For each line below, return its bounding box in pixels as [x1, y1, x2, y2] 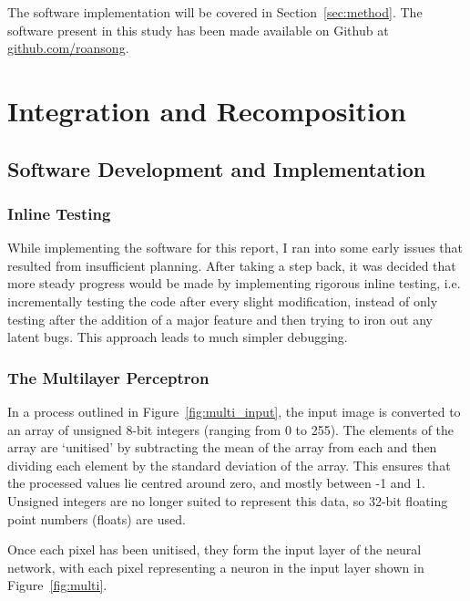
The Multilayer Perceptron [7, 366, 209, 389]
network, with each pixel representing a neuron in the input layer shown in [7, 557, 424, 576]
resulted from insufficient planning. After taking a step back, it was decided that [7, 255, 456, 275]
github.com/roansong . [7, 38, 129, 57]
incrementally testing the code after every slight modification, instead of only [7, 291, 438, 310]
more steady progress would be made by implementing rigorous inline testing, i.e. [7, 274, 461, 293]
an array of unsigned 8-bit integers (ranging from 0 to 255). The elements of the [7, 420, 455, 439]
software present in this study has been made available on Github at [7, 20, 389, 39]
